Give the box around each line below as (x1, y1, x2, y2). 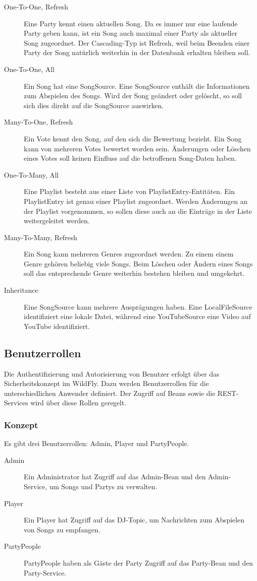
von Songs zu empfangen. (24, 524, 101, 534)
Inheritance (4, 285, 38, 295)
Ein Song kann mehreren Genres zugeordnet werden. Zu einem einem (24, 249, 234, 259)
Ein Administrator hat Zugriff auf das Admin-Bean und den (24, 471, 206, 482)
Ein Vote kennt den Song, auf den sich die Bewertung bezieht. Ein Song (24, 133, 242, 143)
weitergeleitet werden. (24, 215, 90, 226)
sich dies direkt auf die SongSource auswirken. (24, 100, 164, 110)
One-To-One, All (4, 64, 54, 74)
